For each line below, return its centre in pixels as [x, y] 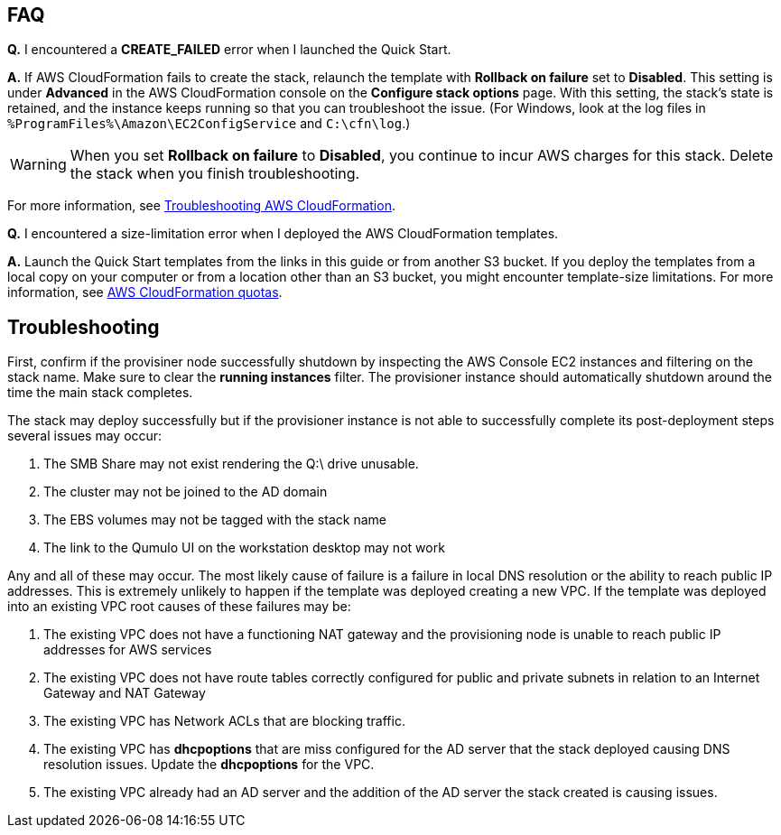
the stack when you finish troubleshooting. [215, 174]
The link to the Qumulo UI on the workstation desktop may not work [244, 548]
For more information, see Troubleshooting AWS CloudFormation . [201, 206]
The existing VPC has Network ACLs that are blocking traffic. [224, 721]
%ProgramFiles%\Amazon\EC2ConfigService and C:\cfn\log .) [209, 124]
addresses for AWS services [128, 650]
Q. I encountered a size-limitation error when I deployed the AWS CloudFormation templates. [283, 234]
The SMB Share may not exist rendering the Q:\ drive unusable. [231, 464]
